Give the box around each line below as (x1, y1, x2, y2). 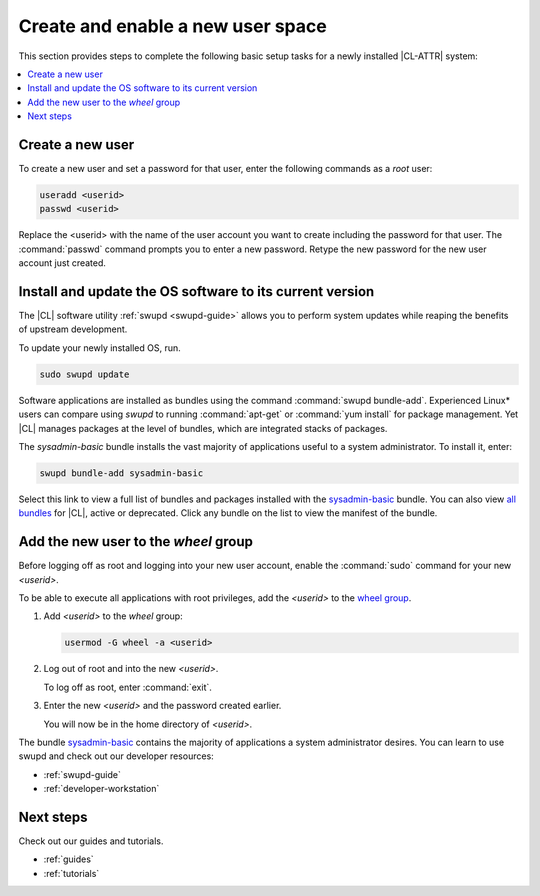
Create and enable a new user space (18, 15, 327, 37)
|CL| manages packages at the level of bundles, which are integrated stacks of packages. (18, 422, 388, 434)
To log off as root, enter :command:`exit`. (43, 681, 212, 693)
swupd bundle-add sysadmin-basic (39, 467, 204, 479)
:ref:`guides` (43, 853, 94, 865)
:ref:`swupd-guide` (43, 768, 122, 780)
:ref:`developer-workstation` (43, 783, 160, 795)
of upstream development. (18, 323, 128, 335)
